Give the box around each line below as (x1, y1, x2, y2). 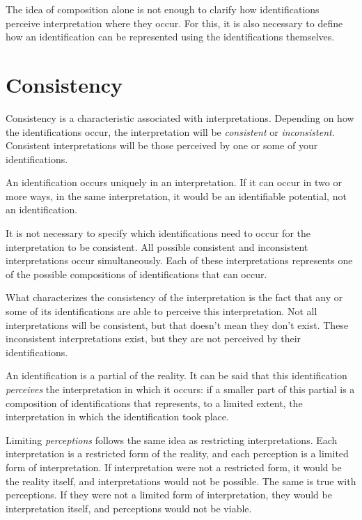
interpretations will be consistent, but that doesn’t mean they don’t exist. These (6, 317, 349, 332)
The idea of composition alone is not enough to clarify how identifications (6, 2, 320, 16)
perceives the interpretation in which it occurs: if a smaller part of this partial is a (6, 382, 355, 396)
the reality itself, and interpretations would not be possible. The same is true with (6, 473, 356, 488)
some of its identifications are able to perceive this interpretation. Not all (6, 304, 317, 319)
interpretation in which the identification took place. (6, 409, 229, 424)
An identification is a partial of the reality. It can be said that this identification (6, 368, 347, 383)
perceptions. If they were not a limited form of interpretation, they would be (6, 487, 332, 502)
